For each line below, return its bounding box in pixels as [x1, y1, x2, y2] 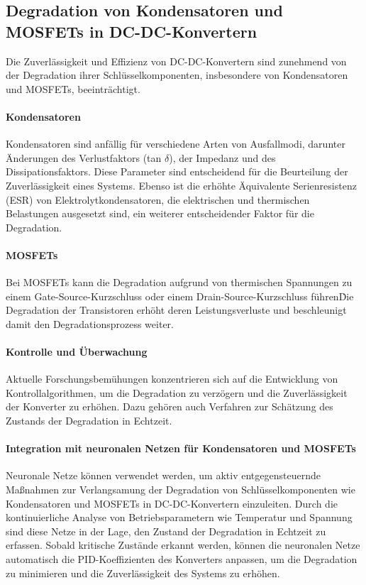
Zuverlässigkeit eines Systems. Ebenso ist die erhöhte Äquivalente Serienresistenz [6, 177, 357, 192]
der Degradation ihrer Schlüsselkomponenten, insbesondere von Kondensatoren [6, 67, 348, 82]
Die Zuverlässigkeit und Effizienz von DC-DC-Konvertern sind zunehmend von [6, 53, 347, 68]
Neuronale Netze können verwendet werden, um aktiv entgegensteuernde [6, 468, 321, 483]
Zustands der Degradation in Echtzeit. [6, 413, 172, 428]
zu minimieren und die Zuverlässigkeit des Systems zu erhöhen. [6, 565, 280, 580]
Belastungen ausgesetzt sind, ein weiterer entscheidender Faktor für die [6, 206, 314, 221]
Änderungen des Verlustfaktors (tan [6, 150, 162, 165]
